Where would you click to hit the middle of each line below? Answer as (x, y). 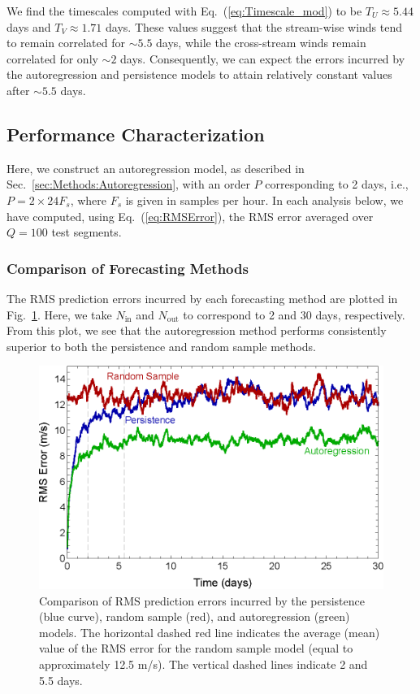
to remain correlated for (66, 43)
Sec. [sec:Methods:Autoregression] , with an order (128, 184)
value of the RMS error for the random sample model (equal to (196, 648)
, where (88, 200)
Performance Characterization (136, 134)
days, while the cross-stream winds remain (261, 43)
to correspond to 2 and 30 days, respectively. (294, 314)
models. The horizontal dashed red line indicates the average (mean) (210, 632)
